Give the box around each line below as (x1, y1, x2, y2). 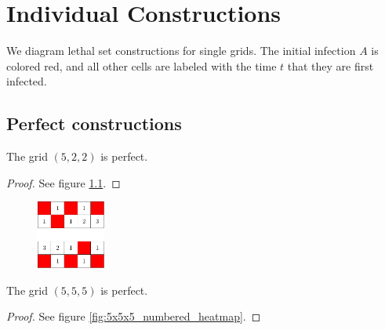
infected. (6, 73, 47, 89)
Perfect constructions (6, 111, 182, 136)
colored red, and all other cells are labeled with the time (6, 57, 277, 74)
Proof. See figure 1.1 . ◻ (6, 174, 121, 190)
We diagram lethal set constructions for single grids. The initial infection (6, 42, 356, 59)
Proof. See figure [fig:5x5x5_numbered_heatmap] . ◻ (6, 308, 261, 325)
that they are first (287, 57, 374, 74)
